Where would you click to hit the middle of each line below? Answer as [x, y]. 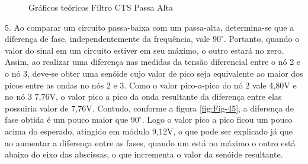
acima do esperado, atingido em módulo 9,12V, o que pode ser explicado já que [149, 131]
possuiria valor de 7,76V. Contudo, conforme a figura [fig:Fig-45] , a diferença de [149, 108]
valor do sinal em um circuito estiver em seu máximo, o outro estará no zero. [145, 50]
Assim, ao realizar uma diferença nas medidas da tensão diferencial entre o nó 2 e [153, 62]
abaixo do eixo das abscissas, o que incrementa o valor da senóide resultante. [144, 154]
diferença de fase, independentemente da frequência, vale [108, 39]
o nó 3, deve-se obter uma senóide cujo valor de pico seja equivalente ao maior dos [154, 73]
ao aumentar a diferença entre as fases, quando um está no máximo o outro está [150, 142]
